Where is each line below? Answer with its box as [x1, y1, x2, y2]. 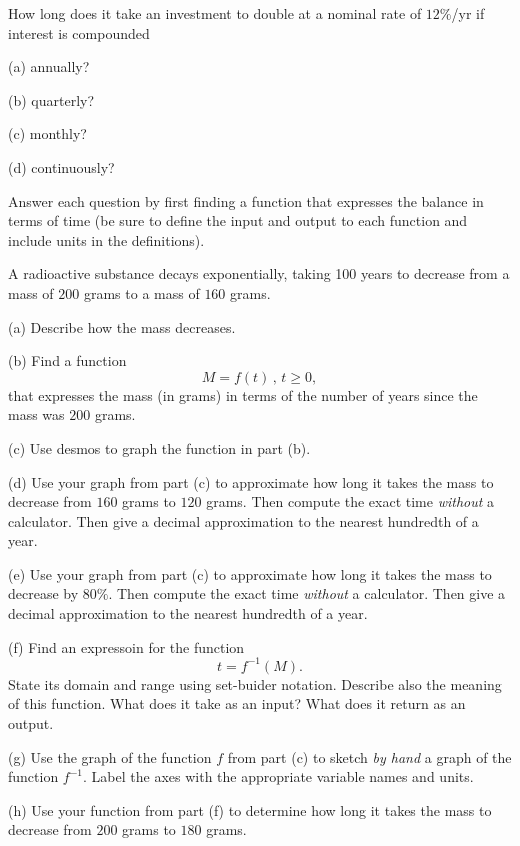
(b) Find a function [8, 350, 127, 371]
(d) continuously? [8, 156, 115, 177]
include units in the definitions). [8, 229, 205, 250]
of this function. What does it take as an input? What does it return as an [8, 693, 466, 714]
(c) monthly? [8, 123, 87, 144]
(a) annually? [8, 56, 90, 77]
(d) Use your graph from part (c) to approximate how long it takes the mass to [8, 471, 494, 492]
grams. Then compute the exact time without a [206, 491, 495, 512]
